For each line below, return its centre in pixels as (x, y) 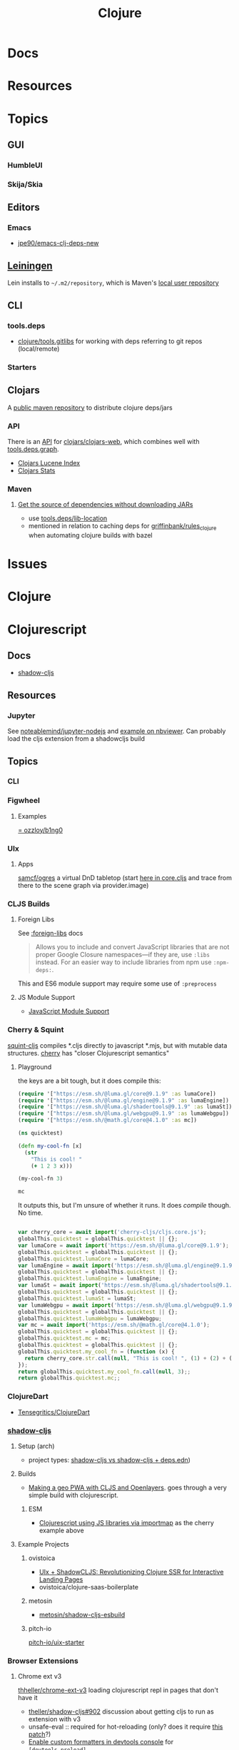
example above (61, 1530)
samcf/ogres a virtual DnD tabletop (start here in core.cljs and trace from (124, 878)
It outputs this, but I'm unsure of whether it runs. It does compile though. (124, 1205)
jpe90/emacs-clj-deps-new (58, 243)
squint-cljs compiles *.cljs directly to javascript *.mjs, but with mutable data (117, 1045)
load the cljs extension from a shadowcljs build (76, 739)
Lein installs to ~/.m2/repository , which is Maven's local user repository (113, 283)
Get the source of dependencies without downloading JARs (105, 505)
